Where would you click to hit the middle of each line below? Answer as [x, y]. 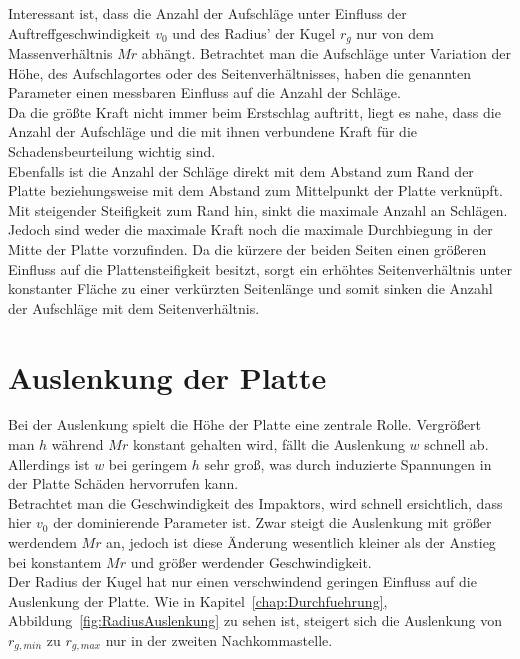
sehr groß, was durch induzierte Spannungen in [348, 463]
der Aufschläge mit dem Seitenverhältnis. [134, 307]
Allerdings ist [49, 463]
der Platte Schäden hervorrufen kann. [123, 483]
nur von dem [395, 32]
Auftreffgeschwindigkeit [79, 32]
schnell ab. [456, 444]
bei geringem [148, 463]
